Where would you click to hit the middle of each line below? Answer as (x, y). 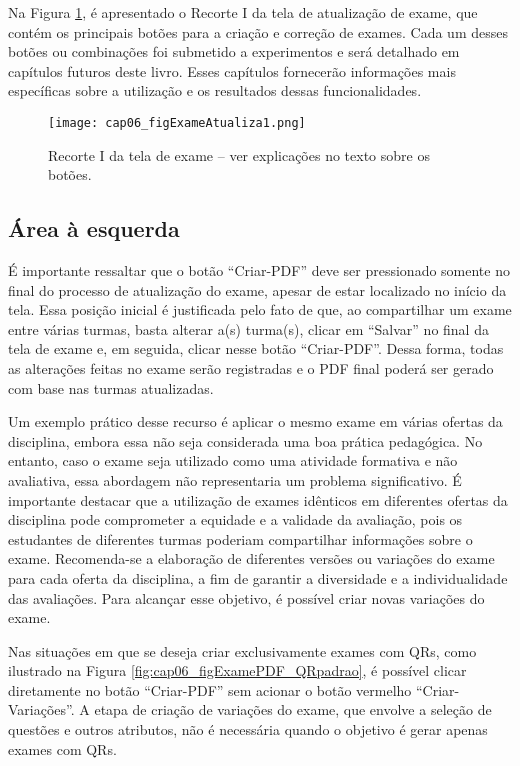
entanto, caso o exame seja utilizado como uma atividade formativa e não (233, 460)
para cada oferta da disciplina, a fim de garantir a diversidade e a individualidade (258, 577)
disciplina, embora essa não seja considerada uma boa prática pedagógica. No (245, 440)
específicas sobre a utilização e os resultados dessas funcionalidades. (215, 90)
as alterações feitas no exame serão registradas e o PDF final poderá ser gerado (251, 367)
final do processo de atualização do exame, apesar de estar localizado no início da (257, 289)
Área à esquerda (94, 228)
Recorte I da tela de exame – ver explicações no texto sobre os (239, 154)
